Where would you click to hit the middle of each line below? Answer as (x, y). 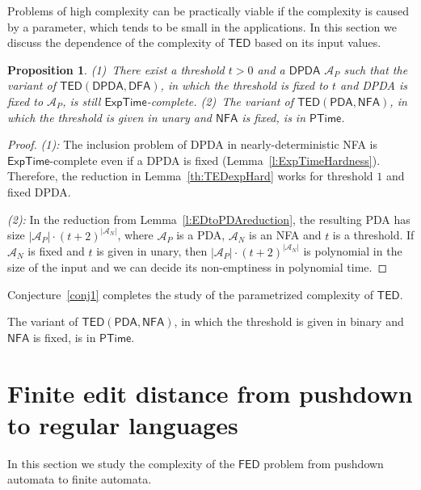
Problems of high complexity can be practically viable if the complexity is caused (208, 11)
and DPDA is (374, 85)
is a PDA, (201, 235)
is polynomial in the (353, 251)
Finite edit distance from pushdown (210, 393)
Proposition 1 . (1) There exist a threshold (116, 69)
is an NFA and (285, 235)
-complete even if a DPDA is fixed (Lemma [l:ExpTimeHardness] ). (215, 160)
